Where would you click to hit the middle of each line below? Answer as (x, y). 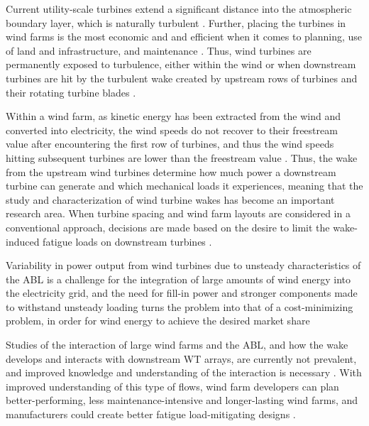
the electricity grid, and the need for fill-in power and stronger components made (182, 293)
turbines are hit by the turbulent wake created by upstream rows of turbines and (182, 78)
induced (23, 241)
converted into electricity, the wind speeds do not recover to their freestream (172, 130)
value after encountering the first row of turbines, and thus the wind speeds (170, 144)
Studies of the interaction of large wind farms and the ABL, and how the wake (177, 345)
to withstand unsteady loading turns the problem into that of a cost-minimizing (180, 306)
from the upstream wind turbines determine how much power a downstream (171, 171)
